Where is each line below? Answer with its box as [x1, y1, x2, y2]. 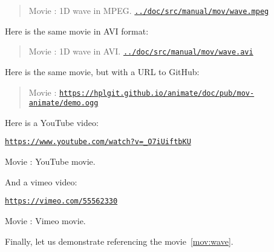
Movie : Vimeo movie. [5, 214, 86, 227]
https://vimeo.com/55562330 [5, 197, 118, 206]
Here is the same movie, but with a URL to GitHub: [5, 65, 200, 78]
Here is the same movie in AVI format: [5, 24, 149, 37]
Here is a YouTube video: [5, 116, 99, 128]
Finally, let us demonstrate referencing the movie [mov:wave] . [5, 234, 233, 247]
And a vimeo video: [5, 175, 77, 188]
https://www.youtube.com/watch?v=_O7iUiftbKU [5, 138, 191, 147]
